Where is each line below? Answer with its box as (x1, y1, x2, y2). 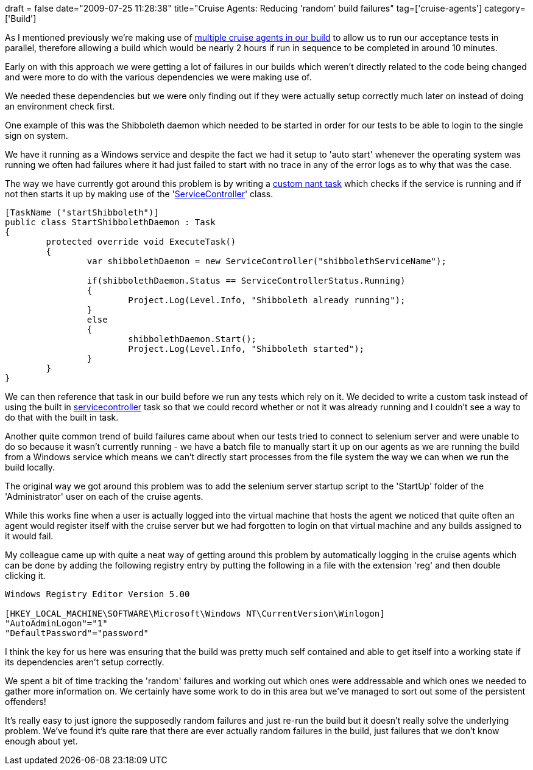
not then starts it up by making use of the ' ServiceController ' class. (5, 189, 274, 199)
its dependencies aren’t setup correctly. (5, 657, 164, 667)
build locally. (5, 462, 55, 472)
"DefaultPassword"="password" (5, 628, 149, 638)
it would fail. (5, 531, 54, 541)
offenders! (5, 696, 46, 707)
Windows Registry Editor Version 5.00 (5, 589, 190, 599)
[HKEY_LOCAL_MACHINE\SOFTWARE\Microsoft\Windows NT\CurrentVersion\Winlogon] (5, 609, 385, 618)
